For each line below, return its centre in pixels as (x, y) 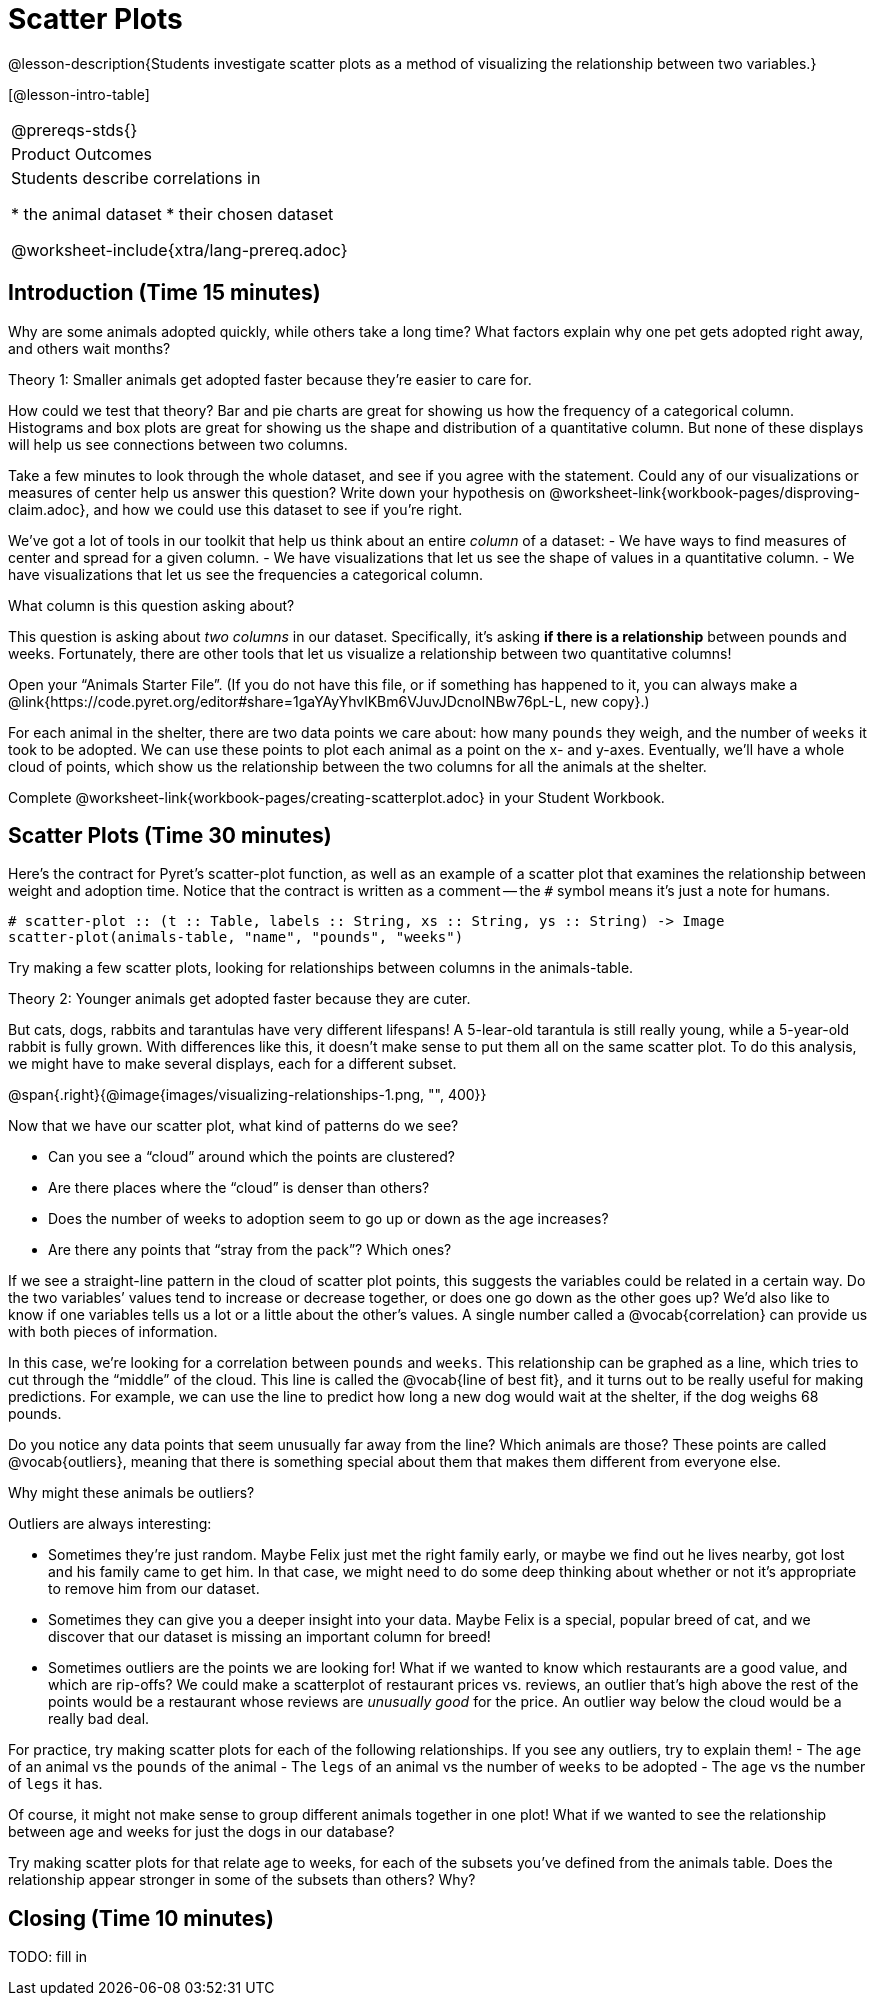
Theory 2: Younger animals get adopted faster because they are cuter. (239, 999)
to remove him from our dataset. (154, 1589)
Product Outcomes (81, 153)
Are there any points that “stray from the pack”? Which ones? (250, 1250)
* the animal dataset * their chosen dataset (172, 213)
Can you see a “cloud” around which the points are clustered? (251, 1157)
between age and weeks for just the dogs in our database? (201, 1832)
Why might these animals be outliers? (131, 1493)
